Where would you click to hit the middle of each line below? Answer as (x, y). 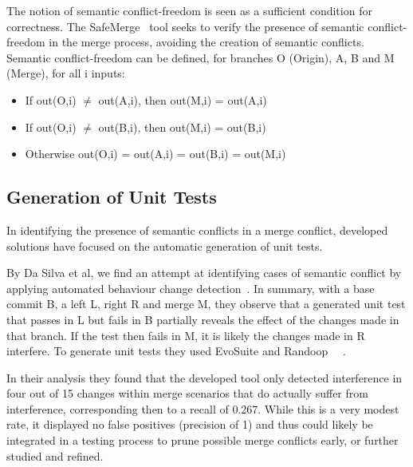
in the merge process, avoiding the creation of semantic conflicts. (206, 42)
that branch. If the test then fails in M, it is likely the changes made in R (186, 335)
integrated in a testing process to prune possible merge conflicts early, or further (203, 440)
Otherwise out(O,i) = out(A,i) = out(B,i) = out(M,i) (155, 154)
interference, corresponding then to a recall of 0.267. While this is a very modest (203, 408)
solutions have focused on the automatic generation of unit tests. (165, 245)
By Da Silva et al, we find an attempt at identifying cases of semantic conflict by (204, 273)
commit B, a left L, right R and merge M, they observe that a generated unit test (206, 304)
